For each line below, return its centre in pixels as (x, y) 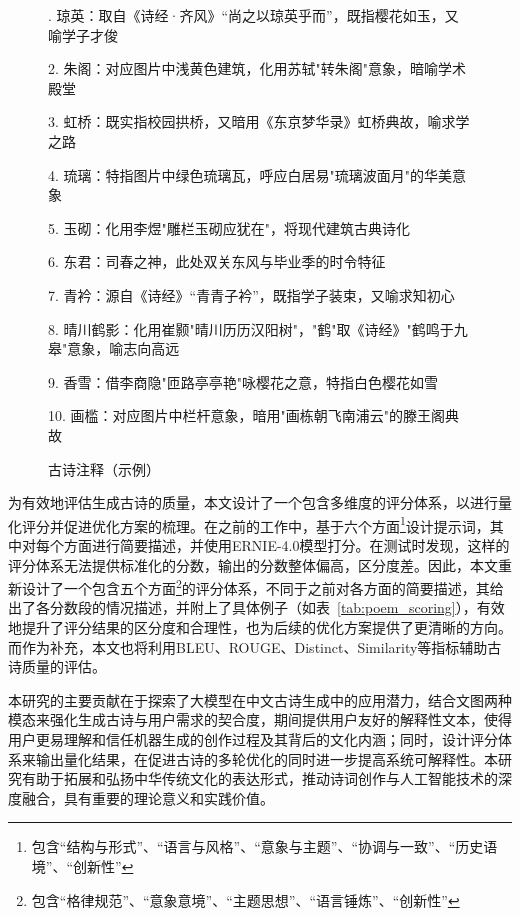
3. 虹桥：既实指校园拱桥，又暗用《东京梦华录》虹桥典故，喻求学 (259, 121)
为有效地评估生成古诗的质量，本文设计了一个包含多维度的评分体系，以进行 (253, 502)
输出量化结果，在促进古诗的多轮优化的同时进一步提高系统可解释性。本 (266, 758)
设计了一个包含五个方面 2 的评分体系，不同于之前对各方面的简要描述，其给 (262, 586)
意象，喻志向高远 (123, 348)
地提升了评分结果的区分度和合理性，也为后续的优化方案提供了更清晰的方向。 (260, 626)
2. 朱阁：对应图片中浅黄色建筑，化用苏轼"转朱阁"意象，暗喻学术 (257, 68)
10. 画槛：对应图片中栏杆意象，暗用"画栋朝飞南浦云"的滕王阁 (247, 415)
